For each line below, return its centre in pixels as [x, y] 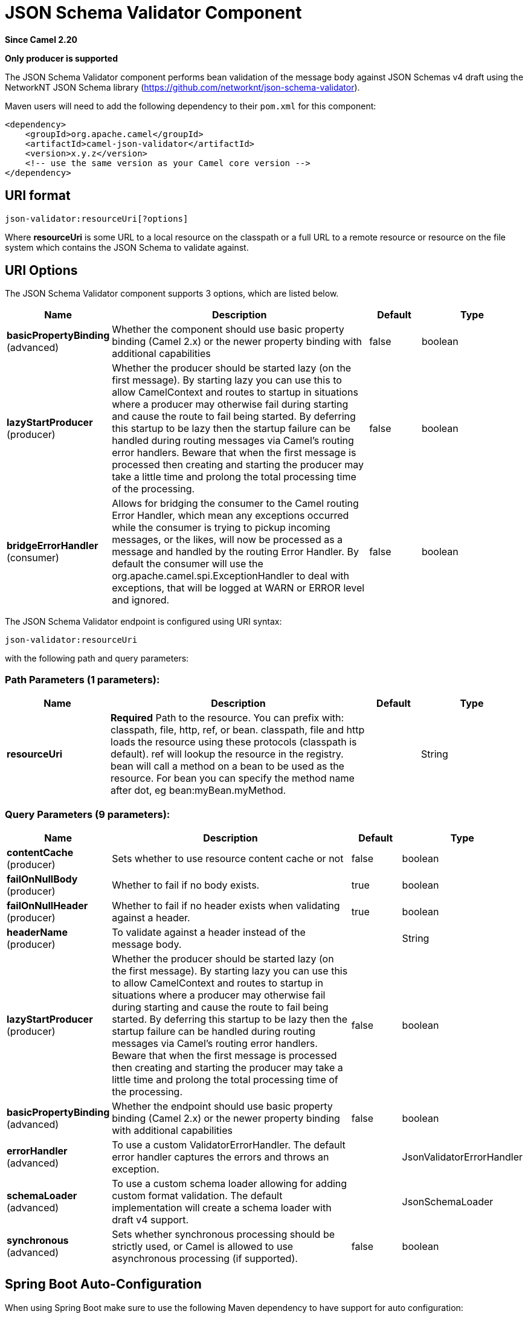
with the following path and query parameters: [97, 658]
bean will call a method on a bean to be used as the [227, 766]
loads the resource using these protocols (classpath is [234, 742]
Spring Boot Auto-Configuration [103, 1284]
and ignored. [141, 600]
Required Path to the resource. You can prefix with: [227, 718]
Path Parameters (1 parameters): [82, 679]
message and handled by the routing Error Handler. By [235, 552]
